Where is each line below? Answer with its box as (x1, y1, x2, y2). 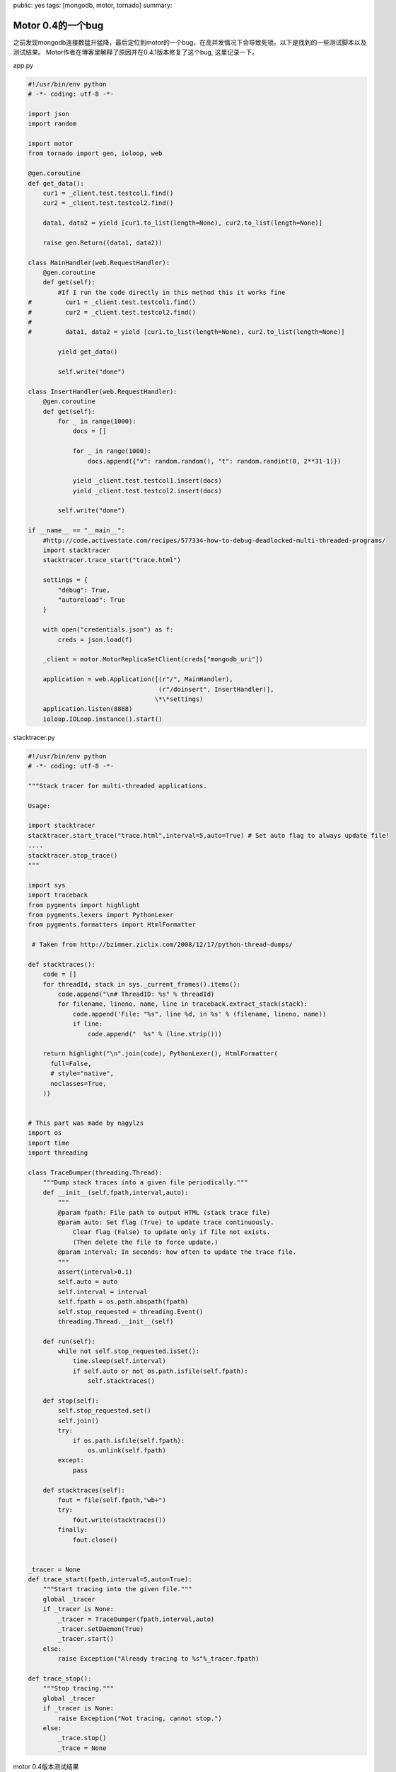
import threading (28, 1149, 88, 1157)
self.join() (57, 1416, 99, 1425)
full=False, (50, 1060, 92, 1067)
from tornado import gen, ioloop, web (28, 150, 163, 157)
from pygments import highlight (28, 901, 141, 909)
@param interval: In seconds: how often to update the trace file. (57, 1248, 297, 1256)
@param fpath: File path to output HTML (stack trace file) (57, 1209, 271, 1216)
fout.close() (72, 1535, 118, 1544)
